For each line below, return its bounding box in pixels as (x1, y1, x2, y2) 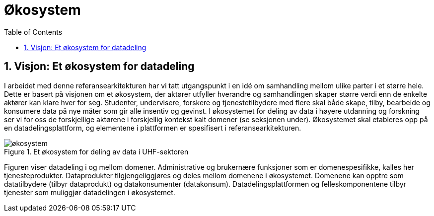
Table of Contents (4, 27, 63, 36)
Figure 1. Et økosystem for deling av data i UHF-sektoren (4, 147, 189, 156)
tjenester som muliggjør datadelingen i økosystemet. (4, 188, 175, 197)
